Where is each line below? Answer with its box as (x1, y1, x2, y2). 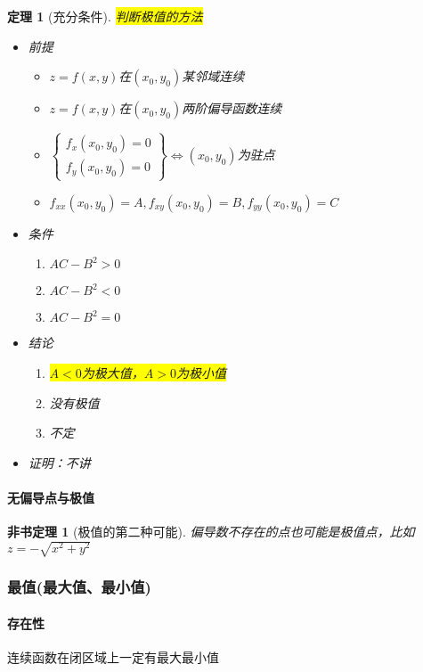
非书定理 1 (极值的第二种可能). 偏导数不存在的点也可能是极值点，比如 (7, 522, 415, 541)
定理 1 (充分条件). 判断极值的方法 (7, 7, 203, 25)
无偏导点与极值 (7, 488, 94, 506)
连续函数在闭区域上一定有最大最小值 (7, 647, 219, 666)
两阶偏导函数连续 (182, 99, 282, 118)
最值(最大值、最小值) (7, 576, 151, 598)
